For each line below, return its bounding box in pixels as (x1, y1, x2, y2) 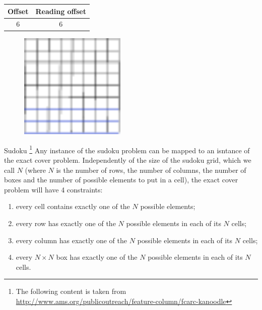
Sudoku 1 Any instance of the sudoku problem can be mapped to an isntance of (4, 143, 250, 155)
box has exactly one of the (56, 252, 138, 262)
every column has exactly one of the (16, 235, 127, 245)
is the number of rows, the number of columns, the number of (56, 164, 246, 175)
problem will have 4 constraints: (4, 184, 103, 194)
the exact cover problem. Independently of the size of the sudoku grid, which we (4, 155, 251, 165)
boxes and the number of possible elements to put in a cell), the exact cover (4, 174, 238, 185)
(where (25, 164, 46, 175)
